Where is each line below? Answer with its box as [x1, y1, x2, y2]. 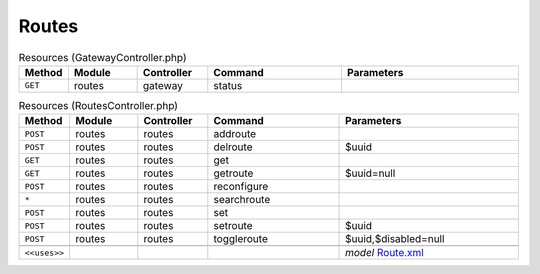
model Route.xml [345, 246, 424, 260]
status [213, 78, 243, 92]
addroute [213, 127, 257, 141]
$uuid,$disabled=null [345, 232, 445, 246]
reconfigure [213, 180, 269, 194]
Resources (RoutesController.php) [18, 99, 179, 113]
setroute [213, 219, 253, 233]
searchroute [213, 193, 271, 207]
